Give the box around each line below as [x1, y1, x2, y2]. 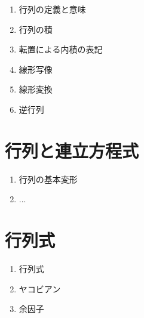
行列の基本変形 [19, 172, 78, 185]
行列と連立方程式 [5, 138, 139, 162]
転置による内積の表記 [19, 43, 103, 55]
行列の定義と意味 [19, 3, 86, 15]
